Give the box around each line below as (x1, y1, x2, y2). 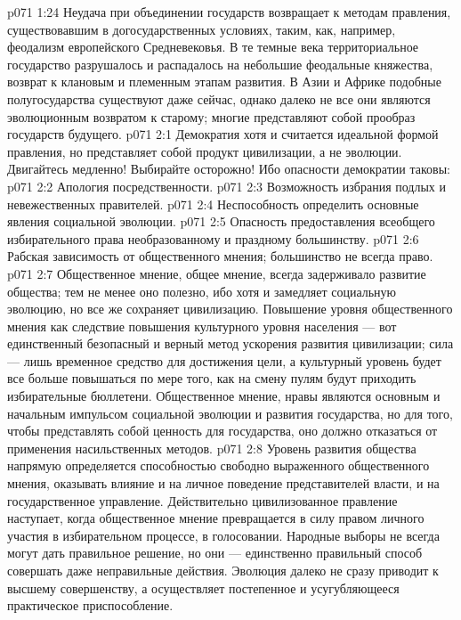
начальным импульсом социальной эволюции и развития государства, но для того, (7, 404, 453, 422)
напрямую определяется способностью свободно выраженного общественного (7, 456, 430, 475)
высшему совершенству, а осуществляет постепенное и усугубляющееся (7, 578, 400, 597)
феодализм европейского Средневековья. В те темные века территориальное (7, 37, 419, 56)
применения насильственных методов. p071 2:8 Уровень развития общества (7, 438, 417, 457)
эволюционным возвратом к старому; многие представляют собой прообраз (7, 107, 416, 126)
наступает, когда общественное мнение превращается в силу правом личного (7, 509, 425, 527)
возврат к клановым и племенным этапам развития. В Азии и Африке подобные (7, 72, 441, 91)
